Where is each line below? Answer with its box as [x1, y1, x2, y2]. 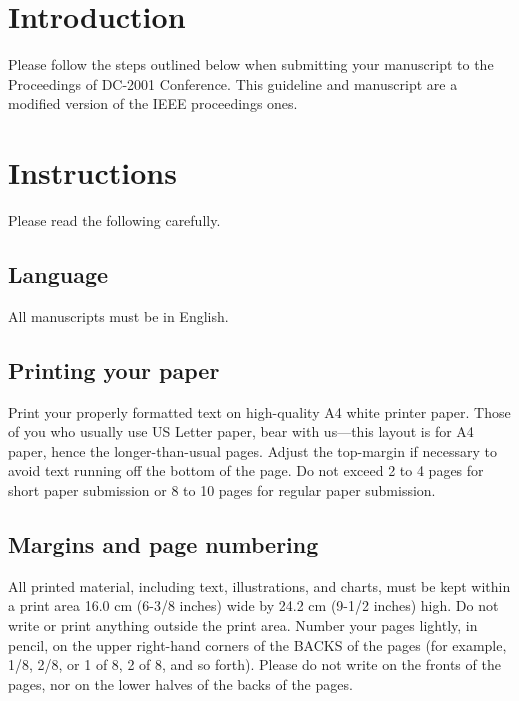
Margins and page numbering [8, 528, 319, 559]
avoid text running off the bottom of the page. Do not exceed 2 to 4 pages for [8, 460, 484, 481]
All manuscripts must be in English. [8, 305, 229, 326]
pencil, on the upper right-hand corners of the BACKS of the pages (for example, [8, 634, 507, 655]
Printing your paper [8, 354, 220, 385]
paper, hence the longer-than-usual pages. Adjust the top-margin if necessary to [8, 440, 497, 461]
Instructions [8, 152, 177, 193]
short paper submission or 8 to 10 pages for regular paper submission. [8, 480, 436, 500]
